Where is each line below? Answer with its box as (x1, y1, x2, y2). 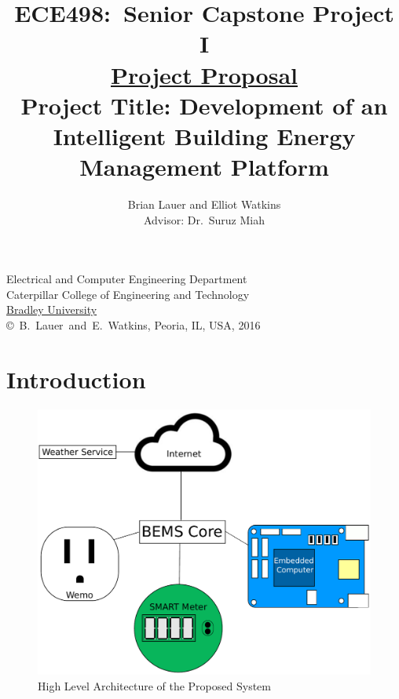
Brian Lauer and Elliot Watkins (127, 196, 281, 213)
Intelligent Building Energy (53, 119, 356, 151)
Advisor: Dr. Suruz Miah (143, 211, 265, 228)
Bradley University (6, 301, 97, 318)
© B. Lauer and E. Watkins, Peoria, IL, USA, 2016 (6, 317, 261, 333)
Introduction (6, 362, 146, 395)
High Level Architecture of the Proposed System (38, 677, 271, 694)
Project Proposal (111, 58, 298, 90)
